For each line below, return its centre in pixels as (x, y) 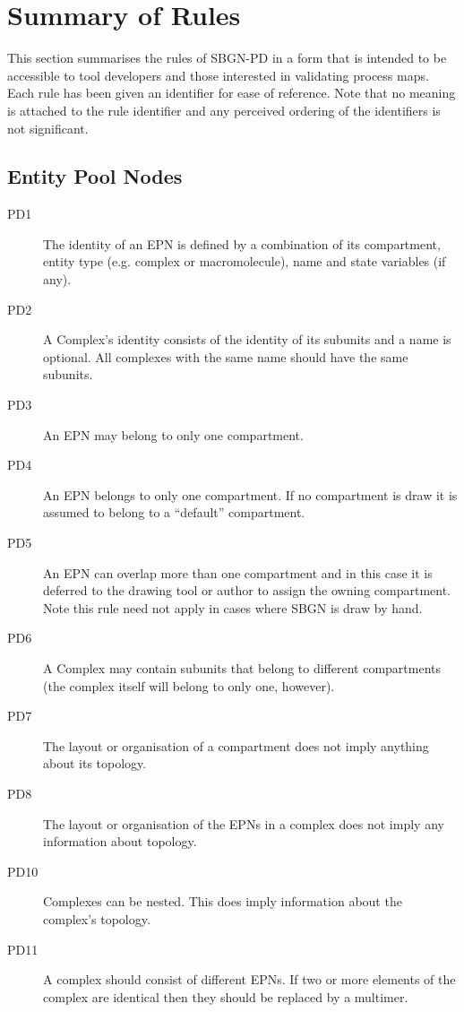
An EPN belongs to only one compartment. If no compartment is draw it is (250, 494)
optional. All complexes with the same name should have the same (226, 356)
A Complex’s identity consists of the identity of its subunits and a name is (247, 339)
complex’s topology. (97, 918)
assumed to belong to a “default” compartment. (174, 512)
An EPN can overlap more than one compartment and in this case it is (238, 572)
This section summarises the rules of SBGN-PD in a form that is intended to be (227, 58)
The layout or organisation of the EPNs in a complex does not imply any (244, 823)
